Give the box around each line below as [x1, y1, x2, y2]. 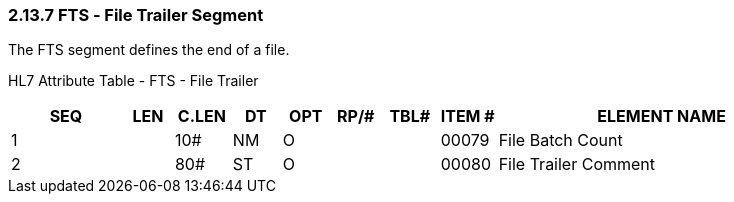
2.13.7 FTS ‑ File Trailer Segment [8, 5, 264, 25]
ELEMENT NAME [597, 106, 726, 127]
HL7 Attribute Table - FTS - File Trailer [8, 72, 259, 90]
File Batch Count [498, 130, 623, 151]
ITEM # [440, 106, 495, 127]
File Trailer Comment [498, 154, 656, 175]
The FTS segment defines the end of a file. [8, 41, 290, 59]
